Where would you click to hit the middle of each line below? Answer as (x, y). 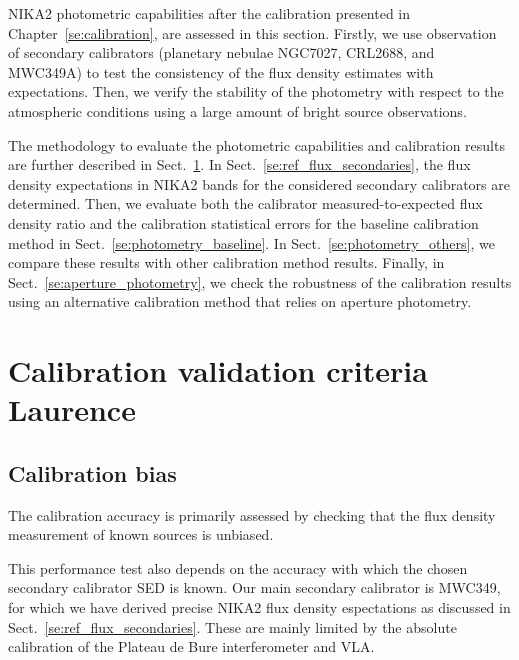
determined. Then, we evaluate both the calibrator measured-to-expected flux (245, 203)
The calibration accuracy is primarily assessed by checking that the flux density (252, 514)
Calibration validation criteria (218, 370)
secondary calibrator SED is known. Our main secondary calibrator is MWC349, (254, 587)
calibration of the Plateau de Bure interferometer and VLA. (191, 646)
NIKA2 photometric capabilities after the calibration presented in (209, 13)
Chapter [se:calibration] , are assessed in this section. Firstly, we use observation (252, 32)
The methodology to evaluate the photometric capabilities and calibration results (256, 144)
